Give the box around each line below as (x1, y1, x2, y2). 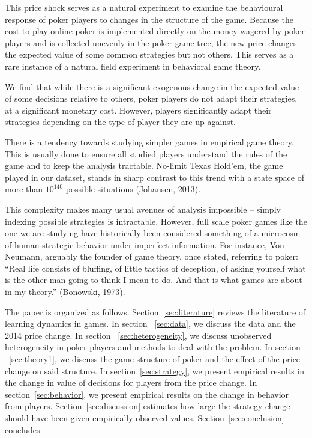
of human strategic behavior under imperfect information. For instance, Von (5, 238, 284, 251)
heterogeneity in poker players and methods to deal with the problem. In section (5, 341, 301, 353)
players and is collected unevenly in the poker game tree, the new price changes (5, 36, 297, 49)
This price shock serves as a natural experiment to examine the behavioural (5, 1, 283, 13)
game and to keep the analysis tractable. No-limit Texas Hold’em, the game (5, 159, 283, 172)
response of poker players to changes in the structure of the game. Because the (5, 13, 294, 25)
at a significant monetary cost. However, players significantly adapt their (5, 103, 272, 116)
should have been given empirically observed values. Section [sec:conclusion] (5, 412, 284, 424)
